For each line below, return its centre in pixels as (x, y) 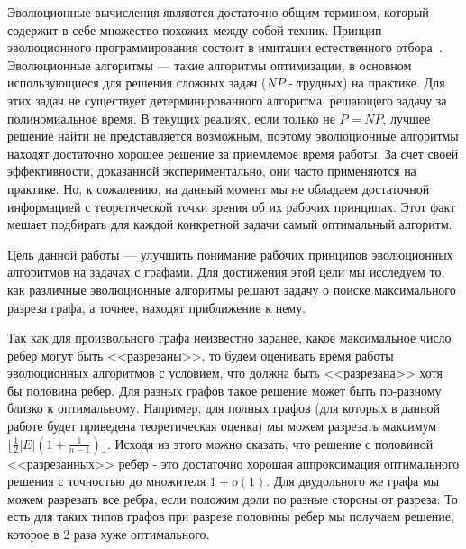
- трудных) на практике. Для (367, 82)
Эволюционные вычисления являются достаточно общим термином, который (218, 12)
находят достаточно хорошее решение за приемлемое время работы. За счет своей (233, 153)
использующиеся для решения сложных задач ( (137, 82)
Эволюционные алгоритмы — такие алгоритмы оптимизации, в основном (210, 64)
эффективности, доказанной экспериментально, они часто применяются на (212, 171)
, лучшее (407, 118)
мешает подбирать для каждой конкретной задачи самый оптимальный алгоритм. (230, 224)
